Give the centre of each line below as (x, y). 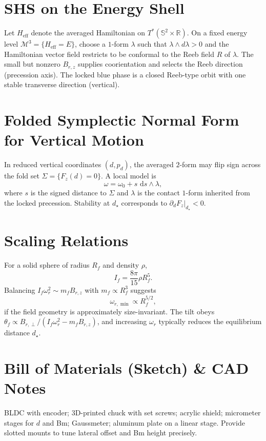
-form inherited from (218, 193)
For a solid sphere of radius (47, 265)
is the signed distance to (68, 193)
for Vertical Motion (74, 140)
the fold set (22, 176)
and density (121, 265)
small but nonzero (32, 64)
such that (152, 44)
